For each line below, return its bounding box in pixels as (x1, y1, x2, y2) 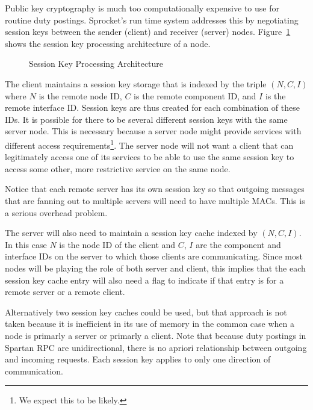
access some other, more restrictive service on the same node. (5, 162, 231, 175)
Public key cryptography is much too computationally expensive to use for (5, 2, 279, 14)
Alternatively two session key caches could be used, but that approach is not (5, 305, 287, 318)
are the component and (196, 238, 281, 250)
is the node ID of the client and (59, 238, 176, 250)
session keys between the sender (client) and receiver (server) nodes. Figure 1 (5, 25, 291, 38)
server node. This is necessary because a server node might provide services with (5, 125, 302, 137)
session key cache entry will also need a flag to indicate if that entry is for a (5, 273, 284, 286)
